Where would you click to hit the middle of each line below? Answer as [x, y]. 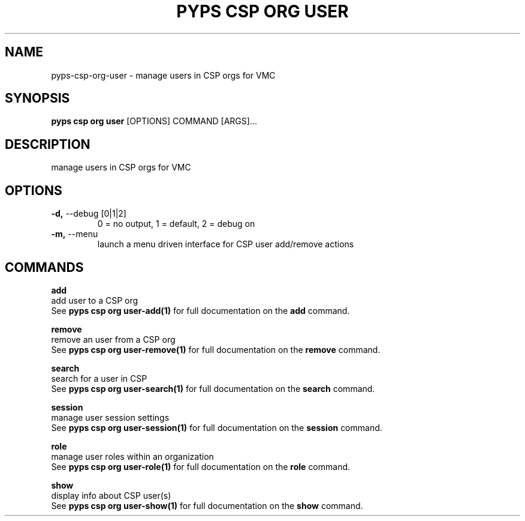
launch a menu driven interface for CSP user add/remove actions [226, 244]
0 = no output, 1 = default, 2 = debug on [176, 224]
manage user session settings [110, 417]
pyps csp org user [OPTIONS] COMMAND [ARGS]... [154, 121]
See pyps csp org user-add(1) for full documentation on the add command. [200, 310]
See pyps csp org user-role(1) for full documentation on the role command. [201, 466]
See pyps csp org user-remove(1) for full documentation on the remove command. [216, 349]
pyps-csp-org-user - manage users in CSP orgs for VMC [163, 75]
